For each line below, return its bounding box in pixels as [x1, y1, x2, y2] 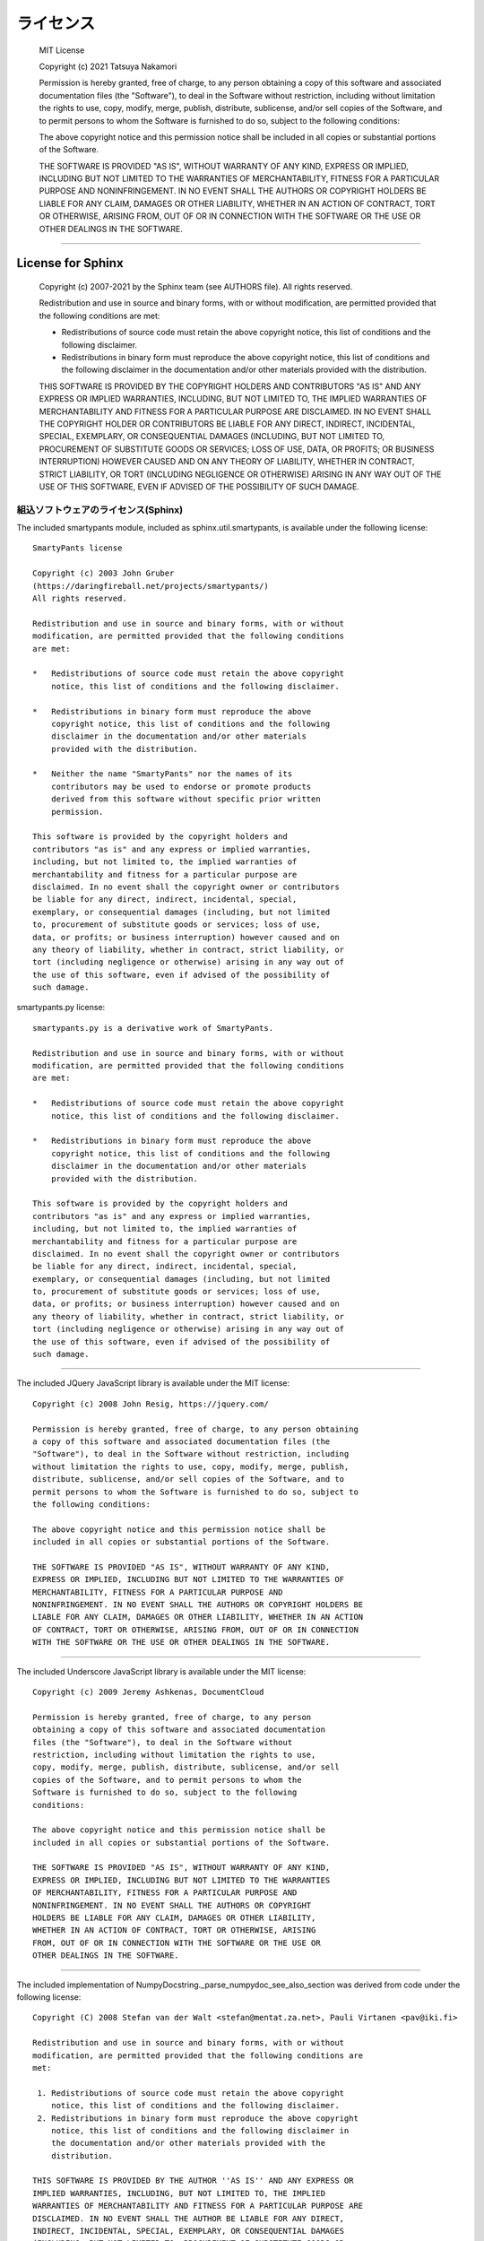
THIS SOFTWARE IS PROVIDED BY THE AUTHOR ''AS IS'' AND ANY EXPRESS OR [32, 2176, 354, 2186]
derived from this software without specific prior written [50, 794, 322, 804]
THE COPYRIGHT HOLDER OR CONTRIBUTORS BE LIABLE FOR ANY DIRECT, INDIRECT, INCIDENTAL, [39, 418, 416, 429]
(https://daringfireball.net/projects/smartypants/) [32, 581, 269, 591]
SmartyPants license [32, 543, 123, 553]
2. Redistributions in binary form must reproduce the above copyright [37, 2113, 359, 2124]
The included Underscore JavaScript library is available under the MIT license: [16, 1666, 307, 1676]
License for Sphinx [16, 255, 125, 271]
